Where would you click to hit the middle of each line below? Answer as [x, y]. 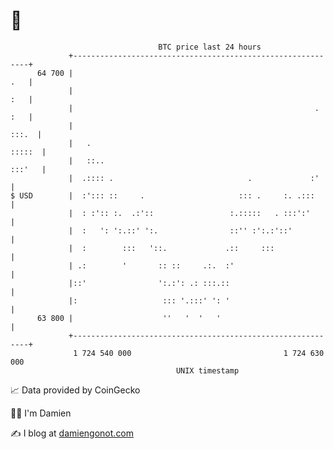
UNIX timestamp [207, 370]
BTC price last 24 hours [210, 47]
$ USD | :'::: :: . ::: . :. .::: [162, 195]
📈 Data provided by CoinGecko [75, 390]
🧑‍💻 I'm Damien [41, 413]
